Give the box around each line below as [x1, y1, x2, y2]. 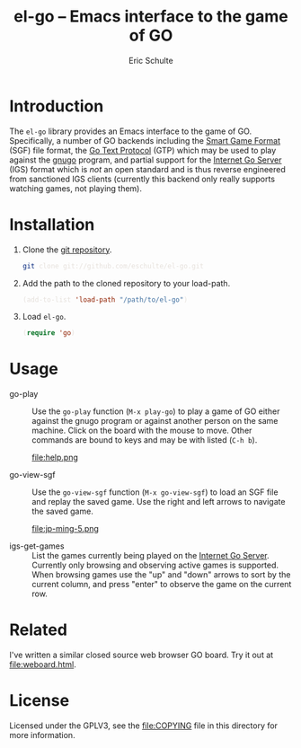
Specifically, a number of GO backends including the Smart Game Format [9, 135, 281, 145]
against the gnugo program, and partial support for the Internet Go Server [9, 154, 282, 165]
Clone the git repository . [22, 244, 112, 255]
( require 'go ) [22, 329, 75, 338]
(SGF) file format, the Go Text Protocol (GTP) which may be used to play [9, 145, 277, 155]
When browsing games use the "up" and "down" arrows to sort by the [31, 569, 291, 580]
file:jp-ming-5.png [31, 524, 99, 534]
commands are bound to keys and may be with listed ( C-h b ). [31, 435, 258, 445]
